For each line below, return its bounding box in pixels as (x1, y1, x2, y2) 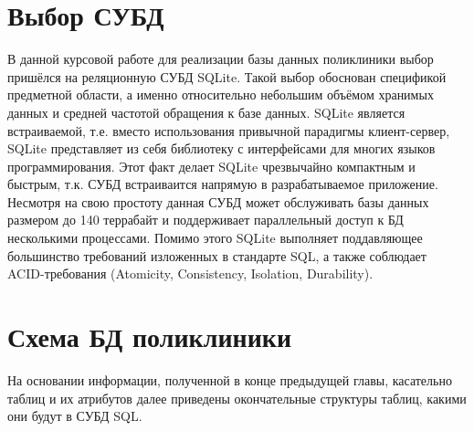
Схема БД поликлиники (7, 318, 292, 355)
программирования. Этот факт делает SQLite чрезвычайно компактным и (7, 156, 416, 175)
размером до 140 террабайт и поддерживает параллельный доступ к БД (7, 210, 404, 229)
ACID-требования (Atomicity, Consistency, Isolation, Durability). (7, 264, 374, 283)
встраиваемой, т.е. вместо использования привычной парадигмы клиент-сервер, (7, 121, 450, 140)
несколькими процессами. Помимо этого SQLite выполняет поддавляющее (7, 228, 423, 247)
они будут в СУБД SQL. (7, 406, 142, 426)
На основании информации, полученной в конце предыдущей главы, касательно (7, 370, 452, 389)
